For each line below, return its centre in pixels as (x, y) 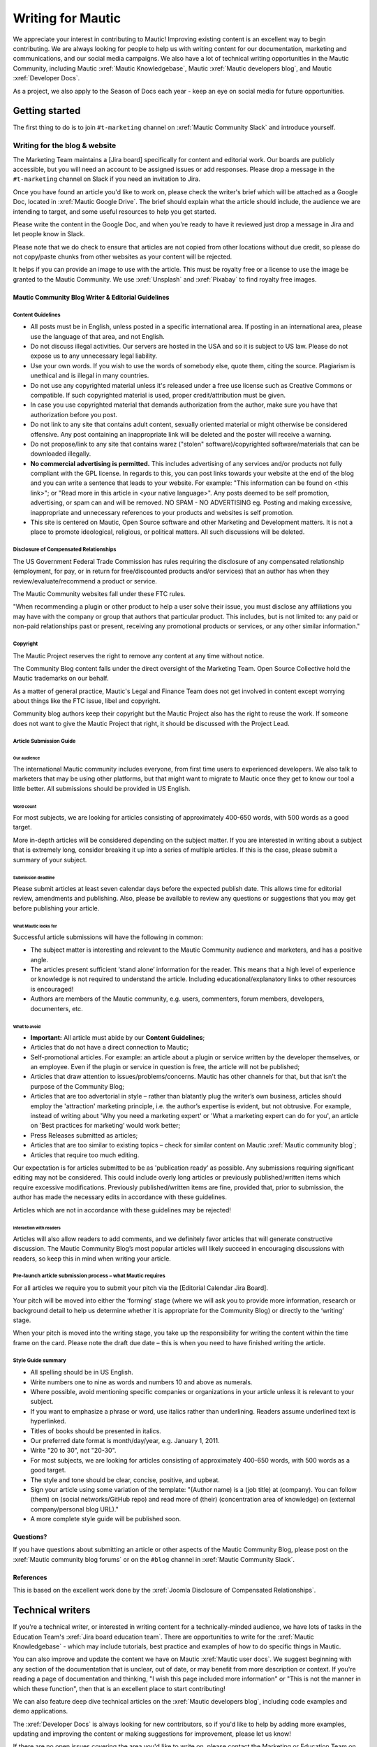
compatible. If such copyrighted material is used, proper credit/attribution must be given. (158, 395)
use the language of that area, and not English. (98, 336)
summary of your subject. (50, 860)
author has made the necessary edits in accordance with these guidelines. (120, 1197)
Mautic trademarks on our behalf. (61, 679)
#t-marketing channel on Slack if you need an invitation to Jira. (106, 179)
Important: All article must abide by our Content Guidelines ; (118, 1037)
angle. (39, 959)
